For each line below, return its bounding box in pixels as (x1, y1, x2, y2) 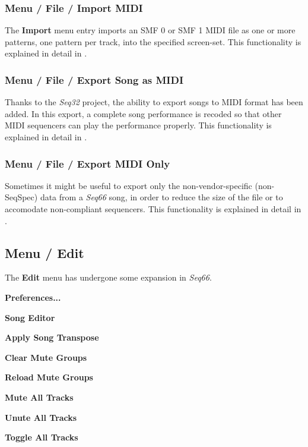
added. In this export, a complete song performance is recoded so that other (5, 107, 282, 119)
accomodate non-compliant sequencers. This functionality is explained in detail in (5, 203, 301, 215)
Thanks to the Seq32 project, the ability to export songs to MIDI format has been (5, 96, 303, 108)
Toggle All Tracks (5, 431, 78, 443)
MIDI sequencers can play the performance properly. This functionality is (5, 119, 272, 131)
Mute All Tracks (5, 391, 74, 403)
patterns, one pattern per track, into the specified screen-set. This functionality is (5, 35, 301, 48)
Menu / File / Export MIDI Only (5, 156, 170, 171)
